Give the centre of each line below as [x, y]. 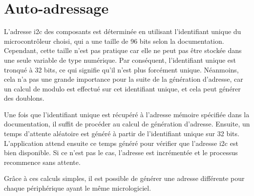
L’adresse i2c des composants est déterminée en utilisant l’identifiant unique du [123, 31]
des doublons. [24, 98]
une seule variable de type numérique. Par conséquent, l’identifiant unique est [120, 60]
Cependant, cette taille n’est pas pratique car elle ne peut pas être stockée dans [123, 50]
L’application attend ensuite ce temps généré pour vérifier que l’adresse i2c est [121, 143]
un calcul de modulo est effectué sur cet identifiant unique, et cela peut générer [122, 88]
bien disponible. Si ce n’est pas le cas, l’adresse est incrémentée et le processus [121, 152]
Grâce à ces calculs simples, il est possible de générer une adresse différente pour [124, 178]
